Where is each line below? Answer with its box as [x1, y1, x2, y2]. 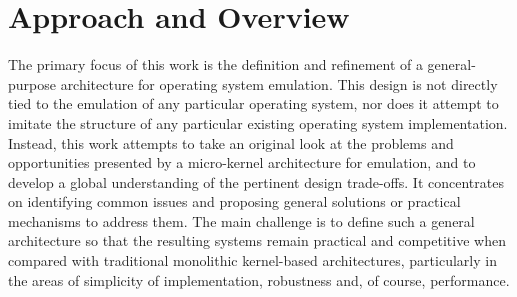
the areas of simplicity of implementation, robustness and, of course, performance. [8, 269, 510, 290]
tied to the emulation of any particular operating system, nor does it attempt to [8, 93, 499, 114]
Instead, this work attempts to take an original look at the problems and [8, 132, 454, 153]
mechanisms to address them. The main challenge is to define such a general [8, 210, 475, 231]
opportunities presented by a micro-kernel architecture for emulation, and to [8, 152, 476, 173]
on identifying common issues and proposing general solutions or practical [8, 191, 461, 212]
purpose [8, 73, 56, 94]
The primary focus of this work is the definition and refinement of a [8, 54, 423, 75]
